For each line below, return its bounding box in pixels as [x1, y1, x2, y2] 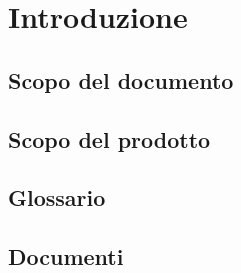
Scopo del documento [8, 64, 234, 95]
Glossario [8, 182, 106, 213]
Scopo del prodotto [8, 123, 211, 154]
